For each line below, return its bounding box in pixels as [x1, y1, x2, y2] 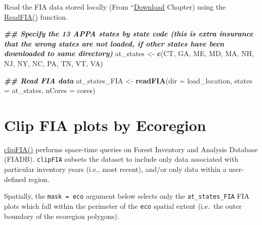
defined [4, 173, 26, 184]
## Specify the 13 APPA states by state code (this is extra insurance [4, 28, 253, 39]
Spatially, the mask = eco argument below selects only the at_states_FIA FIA [4, 191, 250, 201]
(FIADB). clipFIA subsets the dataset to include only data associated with [4, 154, 238, 164]
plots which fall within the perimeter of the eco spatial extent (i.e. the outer [4, 200, 242, 211]
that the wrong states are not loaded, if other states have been [4, 38, 225, 49]
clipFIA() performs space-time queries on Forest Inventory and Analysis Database [4, 144, 258, 154]
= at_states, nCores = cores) [4, 85, 96, 96]
